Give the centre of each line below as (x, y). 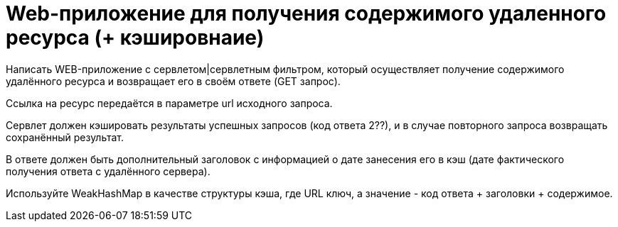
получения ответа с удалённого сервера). (108, 171)
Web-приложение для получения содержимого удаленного (306, 13)
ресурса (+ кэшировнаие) (135, 38)
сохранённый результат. (65, 137)
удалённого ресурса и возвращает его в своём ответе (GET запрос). (173, 81)
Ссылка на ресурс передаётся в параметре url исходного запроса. (169, 103)
